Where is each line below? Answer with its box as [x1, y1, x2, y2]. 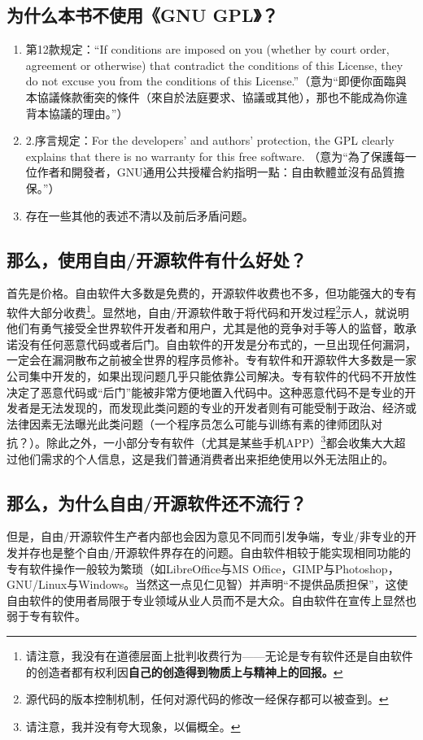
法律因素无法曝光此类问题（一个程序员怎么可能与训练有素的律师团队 [7, 415, 371, 432]
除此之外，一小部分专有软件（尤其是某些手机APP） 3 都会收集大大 [46, 432, 395, 451]
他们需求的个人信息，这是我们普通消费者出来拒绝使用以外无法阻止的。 [17, 450, 394, 467]
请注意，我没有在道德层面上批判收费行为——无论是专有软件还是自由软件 [25, 646, 413, 664]
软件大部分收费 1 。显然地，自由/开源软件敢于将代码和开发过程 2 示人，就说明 [7, 301, 409, 320]
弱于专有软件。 [7, 607, 86, 625]
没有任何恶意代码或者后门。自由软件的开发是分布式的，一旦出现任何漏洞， [17, 335, 416, 352]
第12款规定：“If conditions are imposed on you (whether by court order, [25, 41, 390, 58]
